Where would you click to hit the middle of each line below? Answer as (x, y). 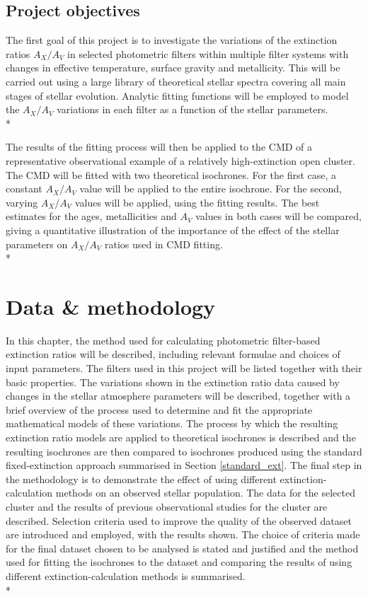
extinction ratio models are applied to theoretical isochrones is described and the (181, 437)
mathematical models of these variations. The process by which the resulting (172, 423)
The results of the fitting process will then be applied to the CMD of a (159, 147)
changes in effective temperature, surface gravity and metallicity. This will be (173, 68)
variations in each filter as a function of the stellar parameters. (192, 109)
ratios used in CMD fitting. (164, 244)
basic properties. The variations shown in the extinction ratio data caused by (173, 382)
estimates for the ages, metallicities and (91, 216)
